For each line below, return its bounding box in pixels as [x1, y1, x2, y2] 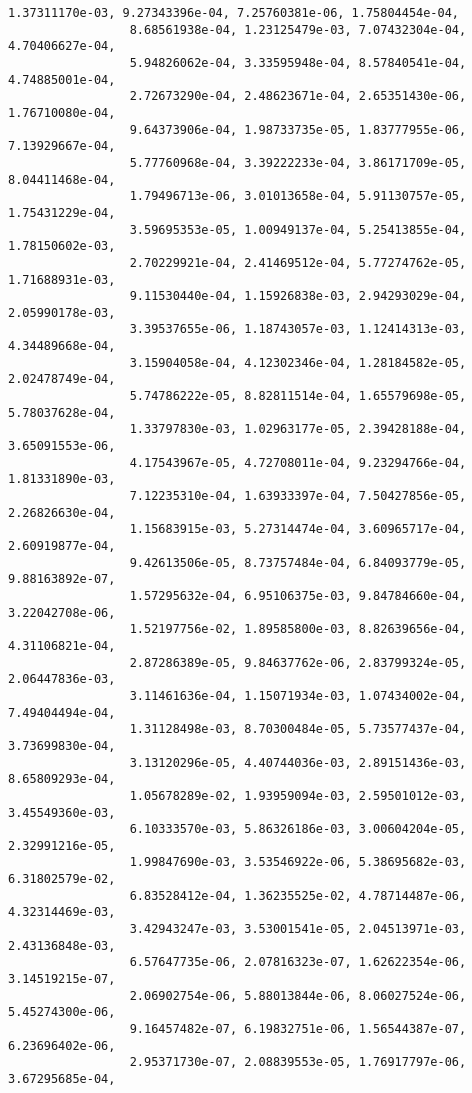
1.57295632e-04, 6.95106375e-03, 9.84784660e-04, [129, 588, 467, 603]
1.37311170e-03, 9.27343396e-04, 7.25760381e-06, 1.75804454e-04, [8, 6, 460, 20]
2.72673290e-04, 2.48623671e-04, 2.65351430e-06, [129, 89, 467, 104]
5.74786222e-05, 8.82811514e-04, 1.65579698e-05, [129, 389, 467, 404]
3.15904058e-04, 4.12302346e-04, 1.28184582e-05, [129, 355, 467, 370]
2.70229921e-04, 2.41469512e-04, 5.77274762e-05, [129, 255, 467, 270]
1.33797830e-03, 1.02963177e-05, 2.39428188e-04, [129, 422, 467, 437]
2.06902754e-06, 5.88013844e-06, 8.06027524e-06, [129, 988, 467, 1003]
